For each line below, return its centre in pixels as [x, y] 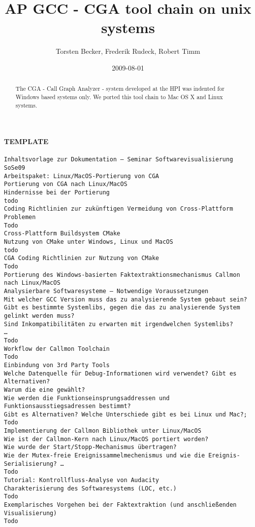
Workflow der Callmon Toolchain [57, 349]
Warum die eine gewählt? [45, 390]
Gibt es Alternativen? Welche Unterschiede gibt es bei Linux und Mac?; [126, 414]
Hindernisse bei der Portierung [57, 193]
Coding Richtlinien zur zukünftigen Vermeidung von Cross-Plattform [119, 209]
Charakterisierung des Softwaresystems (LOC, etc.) [90, 488]
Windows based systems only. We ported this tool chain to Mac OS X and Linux [119, 96]
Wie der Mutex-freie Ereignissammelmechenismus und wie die [105, 456]
